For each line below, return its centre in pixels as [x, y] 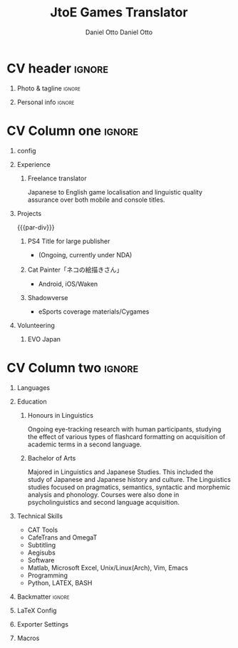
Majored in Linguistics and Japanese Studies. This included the [120, 472]
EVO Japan [44, 339]
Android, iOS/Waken [68, 284]
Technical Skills [40, 516]
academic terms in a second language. [84, 444]
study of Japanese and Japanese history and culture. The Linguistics [129, 479]
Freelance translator [57, 178]
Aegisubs [42, 552]
